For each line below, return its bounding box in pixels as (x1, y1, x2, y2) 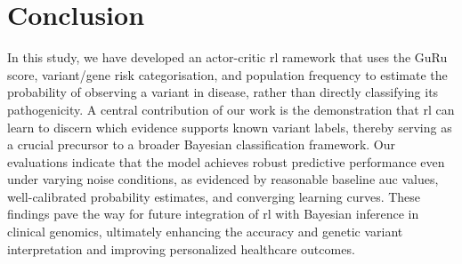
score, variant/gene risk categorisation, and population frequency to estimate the (7, 65, 448, 84)
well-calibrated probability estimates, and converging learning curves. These (7, 187, 421, 205)
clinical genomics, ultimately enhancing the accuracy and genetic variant (7, 222, 403, 241)
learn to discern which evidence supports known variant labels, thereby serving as (7, 117, 452, 136)
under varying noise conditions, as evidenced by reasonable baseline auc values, (7, 170, 439, 188)
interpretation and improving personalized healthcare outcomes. (7, 239, 355, 258)
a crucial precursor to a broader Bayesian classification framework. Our (7, 135, 396, 154)
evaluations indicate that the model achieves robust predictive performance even (7, 152, 445, 171)
